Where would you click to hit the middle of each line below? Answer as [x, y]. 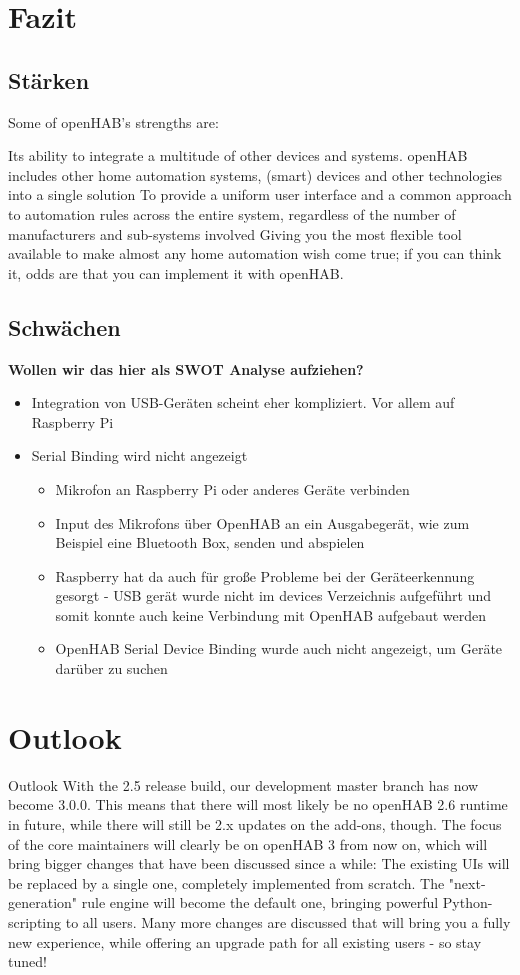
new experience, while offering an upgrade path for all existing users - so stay [245, 941]
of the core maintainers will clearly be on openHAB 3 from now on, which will [248, 843]
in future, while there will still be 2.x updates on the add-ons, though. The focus [255, 823]
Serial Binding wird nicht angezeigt [139, 455]
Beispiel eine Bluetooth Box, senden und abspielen [210, 542]
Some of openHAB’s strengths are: [113, 121]
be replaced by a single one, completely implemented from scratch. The [226, 882]
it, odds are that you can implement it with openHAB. [176, 272]
